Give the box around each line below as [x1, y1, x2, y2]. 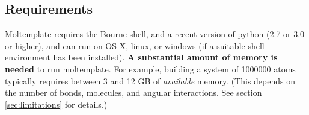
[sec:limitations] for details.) [5, 98, 108, 110]
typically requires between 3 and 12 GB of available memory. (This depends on [5, 74, 295, 87]
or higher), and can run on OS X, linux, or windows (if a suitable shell [5, 39, 265, 52]
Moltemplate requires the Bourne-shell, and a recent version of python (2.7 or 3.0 [5, 28, 305, 40]
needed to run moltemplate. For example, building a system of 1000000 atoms [5, 62, 296, 75]
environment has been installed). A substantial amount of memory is [5, 51, 278, 63]
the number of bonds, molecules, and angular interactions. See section [5, 86, 262, 99]
